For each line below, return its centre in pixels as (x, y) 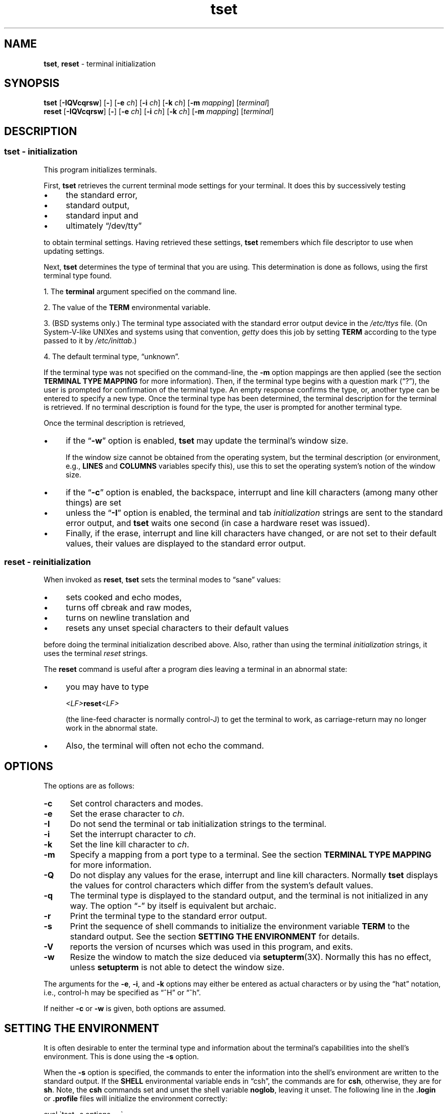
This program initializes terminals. (100, 169)
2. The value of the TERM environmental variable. (127, 307)
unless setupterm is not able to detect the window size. (177, 967)
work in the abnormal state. (112, 728)
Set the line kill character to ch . (129, 845)
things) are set (93, 502)
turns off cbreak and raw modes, (129, 608)
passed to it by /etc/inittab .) (90, 340)
